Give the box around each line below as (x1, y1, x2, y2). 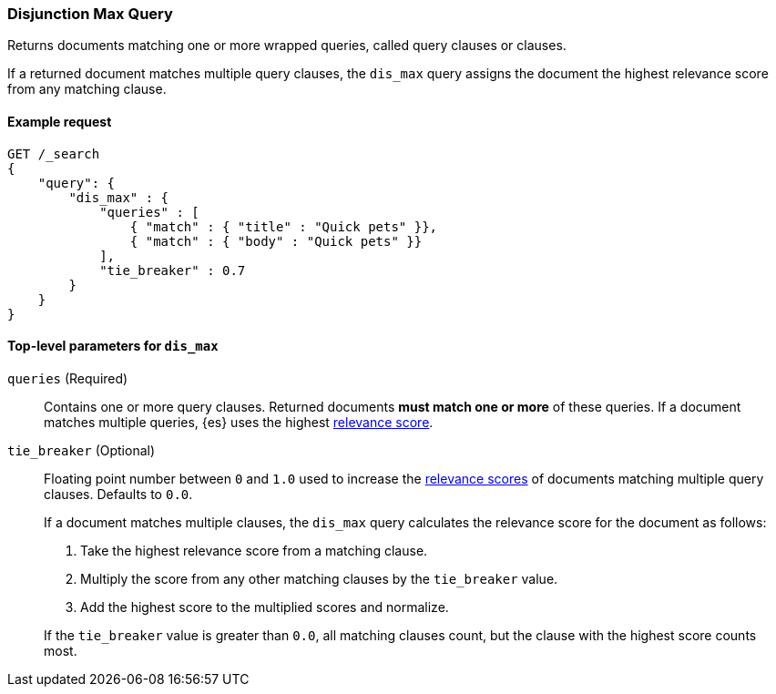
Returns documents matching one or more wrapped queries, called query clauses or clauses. (7, 37, 567, 54)
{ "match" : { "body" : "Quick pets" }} (129, 233, 423, 249)
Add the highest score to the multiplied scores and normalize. (80, 598, 449, 615)
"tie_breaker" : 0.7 (99, 262, 246, 278)
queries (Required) (7, 370, 128, 386)
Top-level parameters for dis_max (7, 338, 219, 354)
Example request (7, 113, 112, 129)
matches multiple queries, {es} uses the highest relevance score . (44, 413, 434, 430)
